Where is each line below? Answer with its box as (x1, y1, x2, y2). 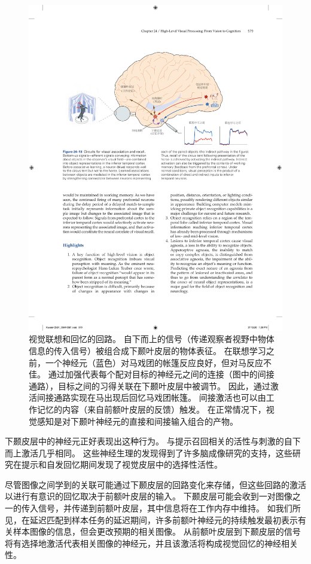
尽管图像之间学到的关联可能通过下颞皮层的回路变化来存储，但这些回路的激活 (5, 478, 306, 490)
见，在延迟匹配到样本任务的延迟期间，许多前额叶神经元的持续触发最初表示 (5, 513, 298, 526)
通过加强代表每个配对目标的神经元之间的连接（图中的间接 (48, 368, 275, 380)
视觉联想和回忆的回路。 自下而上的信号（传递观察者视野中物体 (29, 333, 275, 345)
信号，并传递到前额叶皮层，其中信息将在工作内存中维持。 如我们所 (38, 502, 301, 514)
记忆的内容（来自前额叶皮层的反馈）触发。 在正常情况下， (36, 403, 266, 415)
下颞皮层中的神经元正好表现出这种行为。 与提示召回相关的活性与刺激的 (5, 435, 284, 447)
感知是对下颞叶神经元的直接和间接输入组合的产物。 (36, 414, 238, 427)
